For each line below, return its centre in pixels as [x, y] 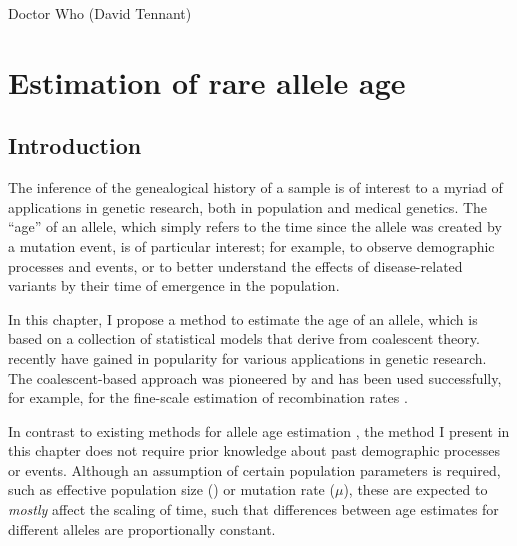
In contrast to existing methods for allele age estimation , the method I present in [259, 430]
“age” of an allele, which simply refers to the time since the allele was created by [255, 226]
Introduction [75, 145]
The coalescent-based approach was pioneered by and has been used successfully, [255, 377]
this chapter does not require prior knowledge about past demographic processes [254, 450]
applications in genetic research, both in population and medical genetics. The [248, 206]
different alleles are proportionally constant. [142, 528]
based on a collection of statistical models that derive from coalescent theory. [244, 338]
